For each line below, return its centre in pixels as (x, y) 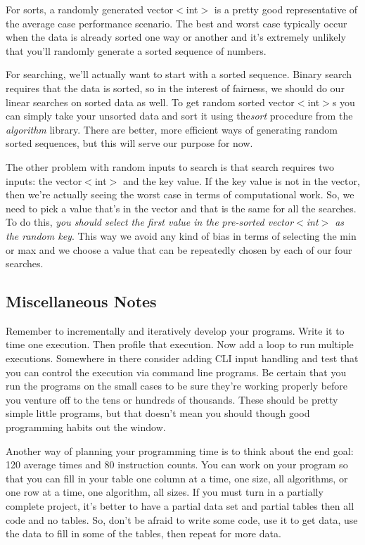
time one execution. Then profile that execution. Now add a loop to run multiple (180, 344)
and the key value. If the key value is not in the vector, (241, 180)
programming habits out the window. (86, 427)
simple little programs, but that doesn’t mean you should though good (158, 413)
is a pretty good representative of (286, 9)
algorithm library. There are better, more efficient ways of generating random (172, 129)
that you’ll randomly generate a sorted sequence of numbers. (136, 50)
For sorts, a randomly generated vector (90, 9)
